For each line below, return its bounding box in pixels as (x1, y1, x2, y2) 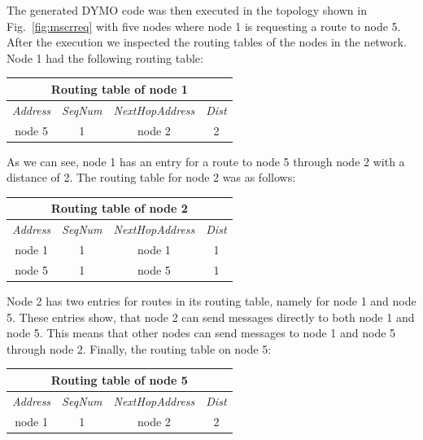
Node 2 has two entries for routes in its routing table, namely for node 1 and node (7, 292, 416, 309)
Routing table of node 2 (50, 200, 188, 217)
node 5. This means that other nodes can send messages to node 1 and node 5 (7, 324, 396, 341)
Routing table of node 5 (50, 371, 188, 388)
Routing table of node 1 (50, 80, 188, 97)
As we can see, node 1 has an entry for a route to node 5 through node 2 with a (7, 152, 405, 169)
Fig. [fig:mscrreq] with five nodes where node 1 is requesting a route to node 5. (7, 17, 401, 34)
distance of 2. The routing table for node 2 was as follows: (7, 169, 296, 186)
